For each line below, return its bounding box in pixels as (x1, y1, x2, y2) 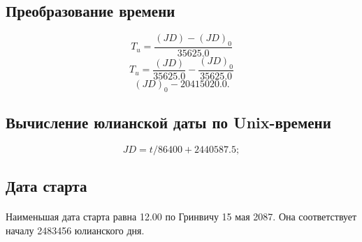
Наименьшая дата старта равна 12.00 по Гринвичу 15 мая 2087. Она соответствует (6, 209, 357, 224)
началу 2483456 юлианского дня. (6, 222, 145, 237)
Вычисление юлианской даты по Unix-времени (6, 112, 331, 133)
